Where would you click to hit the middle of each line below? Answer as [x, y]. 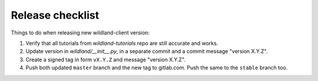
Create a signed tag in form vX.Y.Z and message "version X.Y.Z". [105, 59]
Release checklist [55, 15]
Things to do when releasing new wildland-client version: [80, 33]
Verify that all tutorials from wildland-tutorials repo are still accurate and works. [122, 43]
